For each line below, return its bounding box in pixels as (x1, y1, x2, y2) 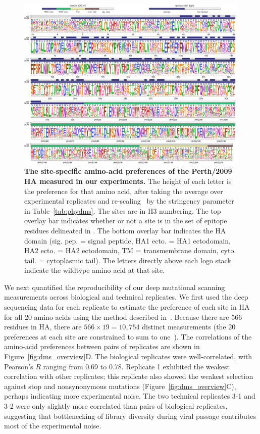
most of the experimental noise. (4, 420, 101, 431)
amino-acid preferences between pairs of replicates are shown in (4, 341, 200, 352)
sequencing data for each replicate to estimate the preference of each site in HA (4, 302, 250, 312)
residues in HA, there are (4, 321, 82, 332)
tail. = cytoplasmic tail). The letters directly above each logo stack (24, 255, 231, 265)
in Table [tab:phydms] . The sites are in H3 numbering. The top (24, 205, 221, 216)
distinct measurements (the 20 (142, 321, 236, 332)
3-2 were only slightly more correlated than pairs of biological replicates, (4, 401, 228, 411)
